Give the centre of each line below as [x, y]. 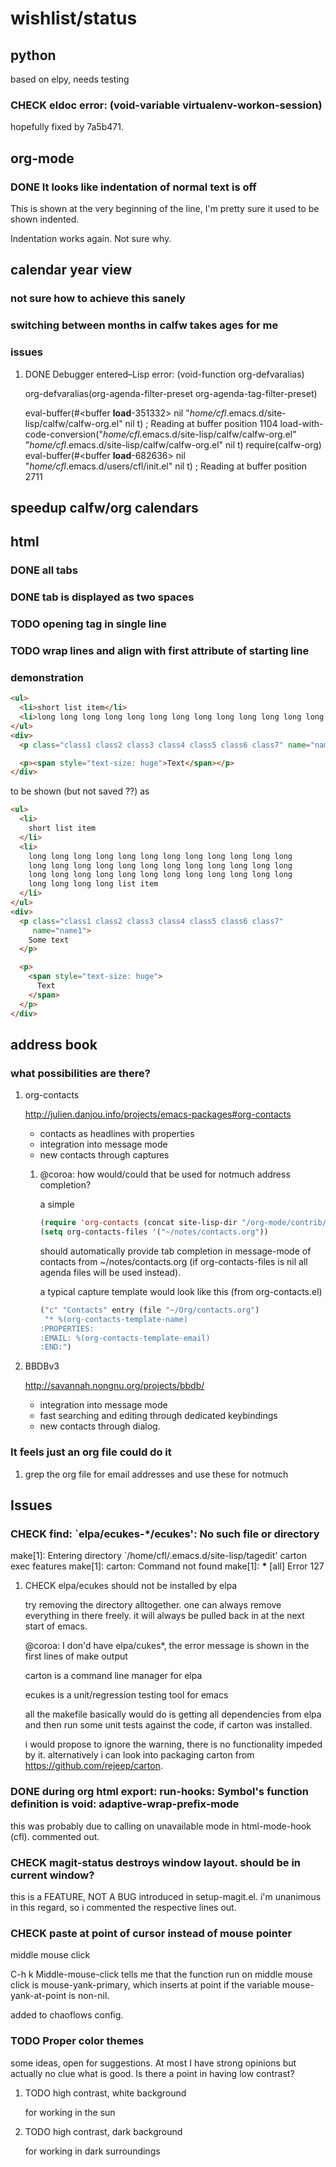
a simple [57, 1204]
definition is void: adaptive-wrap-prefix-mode [125, 1804]
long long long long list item [93, 884]
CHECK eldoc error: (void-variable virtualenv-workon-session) [166, 105]
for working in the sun [70, 2112]
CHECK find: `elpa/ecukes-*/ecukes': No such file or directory [165, 1534]
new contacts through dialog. [100, 1426]
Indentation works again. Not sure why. [91, 238]
